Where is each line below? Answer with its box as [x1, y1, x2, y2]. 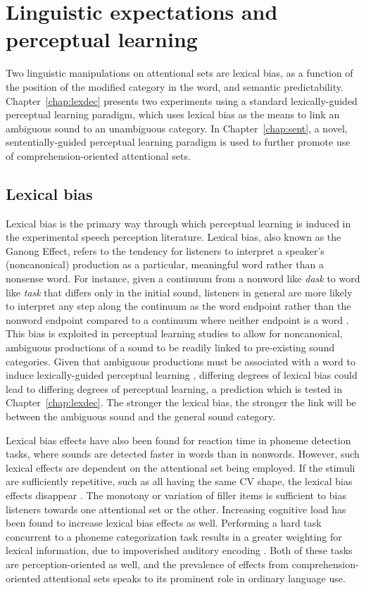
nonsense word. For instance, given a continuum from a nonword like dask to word [6, 271, 360, 286]
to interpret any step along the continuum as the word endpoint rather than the [6, 299, 351, 313]
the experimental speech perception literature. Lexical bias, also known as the [6, 230, 341, 244]
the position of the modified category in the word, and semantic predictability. [6, 79, 343, 94]
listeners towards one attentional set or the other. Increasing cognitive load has [6, 501, 346, 516]
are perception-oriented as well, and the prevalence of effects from [6, 556, 289, 571]
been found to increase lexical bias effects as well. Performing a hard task [6, 515, 322, 530]
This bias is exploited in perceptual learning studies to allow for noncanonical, [6, 326, 343, 341]
